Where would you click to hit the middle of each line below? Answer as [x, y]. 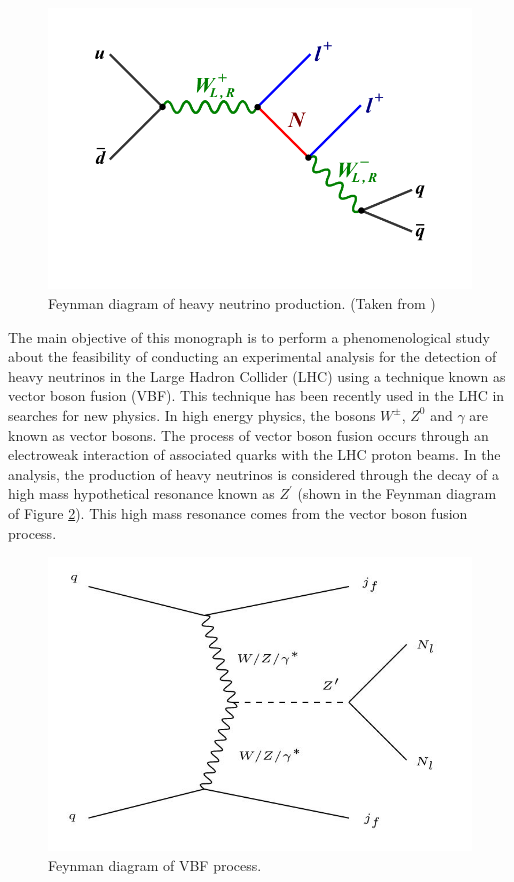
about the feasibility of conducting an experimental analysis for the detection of [252, 356]
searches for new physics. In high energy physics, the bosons [192, 414]
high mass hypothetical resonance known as [141, 493]
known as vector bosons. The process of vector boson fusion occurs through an [248, 434]
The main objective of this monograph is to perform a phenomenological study [249, 336]
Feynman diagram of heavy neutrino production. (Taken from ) [242, 303]
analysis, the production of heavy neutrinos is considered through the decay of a [253, 473]
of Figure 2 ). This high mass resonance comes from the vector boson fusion [238, 512]
